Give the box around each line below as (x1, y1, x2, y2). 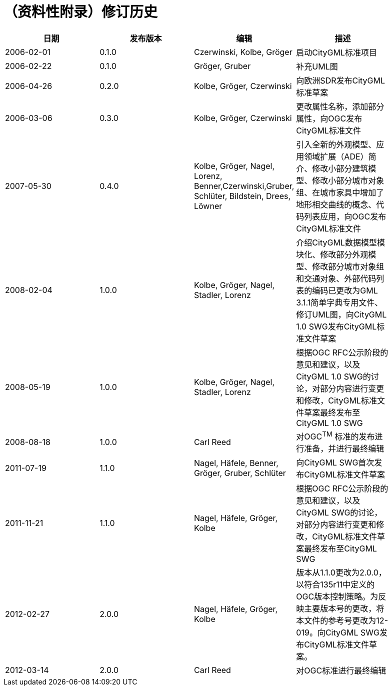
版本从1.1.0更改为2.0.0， (296, 567, 386, 578)
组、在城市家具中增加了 (296, 187, 384, 197)
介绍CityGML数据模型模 (296, 237, 385, 247)
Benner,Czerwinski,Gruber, (194, 180, 294, 191)
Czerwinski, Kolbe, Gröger (194, 46, 292, 57)
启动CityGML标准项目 (296, 47, 377, 57)
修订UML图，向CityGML (296, 309, 387, 319)
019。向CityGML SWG (296, 627, 379, 638)
